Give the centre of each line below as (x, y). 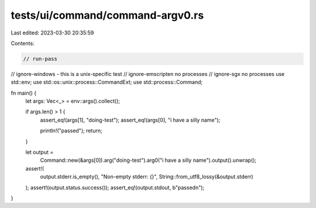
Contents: (23, 43)
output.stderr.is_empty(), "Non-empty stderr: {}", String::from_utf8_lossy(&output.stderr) (147, 177)
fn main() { (24, 93)
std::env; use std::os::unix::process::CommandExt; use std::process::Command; (107, 82)
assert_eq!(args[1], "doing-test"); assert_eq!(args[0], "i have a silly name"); (130, 120)
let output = (39, 152)
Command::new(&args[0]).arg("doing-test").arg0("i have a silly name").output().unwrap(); (148, 160)
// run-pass (40, 59)
